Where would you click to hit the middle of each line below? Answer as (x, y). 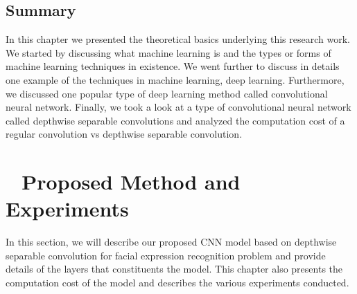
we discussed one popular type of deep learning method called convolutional (167, 93)
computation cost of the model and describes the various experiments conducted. (177, 283)
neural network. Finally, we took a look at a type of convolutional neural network (178, 107)
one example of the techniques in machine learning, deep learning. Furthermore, (175, 79)
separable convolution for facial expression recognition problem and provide (166, 255)
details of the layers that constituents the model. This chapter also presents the (174, 269)
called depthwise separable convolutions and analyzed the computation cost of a (175, 120)
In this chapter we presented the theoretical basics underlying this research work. (178, 39)
